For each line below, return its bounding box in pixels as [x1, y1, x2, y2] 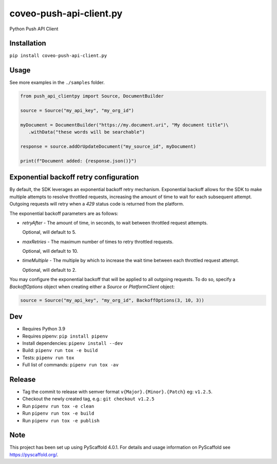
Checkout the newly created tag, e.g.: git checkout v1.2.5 [22, 396, 155, 402]
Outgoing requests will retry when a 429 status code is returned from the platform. [9, 201, 184, 207]
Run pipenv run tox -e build [22, 410, 94, 416]
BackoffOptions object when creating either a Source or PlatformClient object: [9, 283, 175, 290]
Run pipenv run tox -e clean [22, 403, 94, 409]
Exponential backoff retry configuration [9, 173, 139, 182]
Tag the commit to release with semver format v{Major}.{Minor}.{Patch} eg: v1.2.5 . [22, 388, 213, 395]
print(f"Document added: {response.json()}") [20, 158, 137, 164]
